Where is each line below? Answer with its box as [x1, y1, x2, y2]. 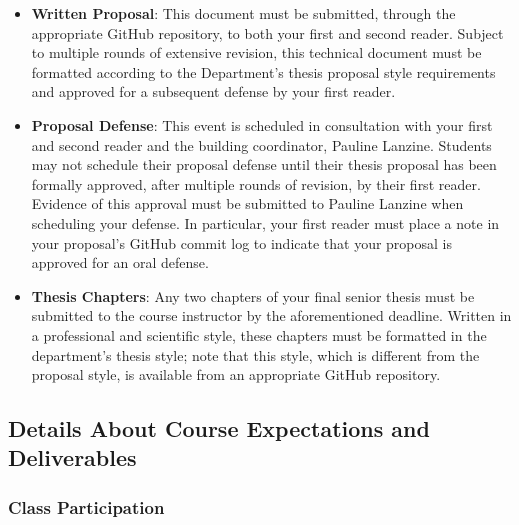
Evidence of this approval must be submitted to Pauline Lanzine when [31, 193, 464, 214]
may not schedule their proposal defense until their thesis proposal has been [31, 154, 497, 175]
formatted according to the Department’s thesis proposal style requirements [31, 61, 496, 82]
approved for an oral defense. [31, 252, 209, 273]
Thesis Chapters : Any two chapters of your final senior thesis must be [31, 285, 475, 306]
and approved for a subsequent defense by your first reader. [31, 81, 396, 102]
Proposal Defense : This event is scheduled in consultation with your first [31, 114, 493, 135]
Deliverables [8, 442, 137, 473]
